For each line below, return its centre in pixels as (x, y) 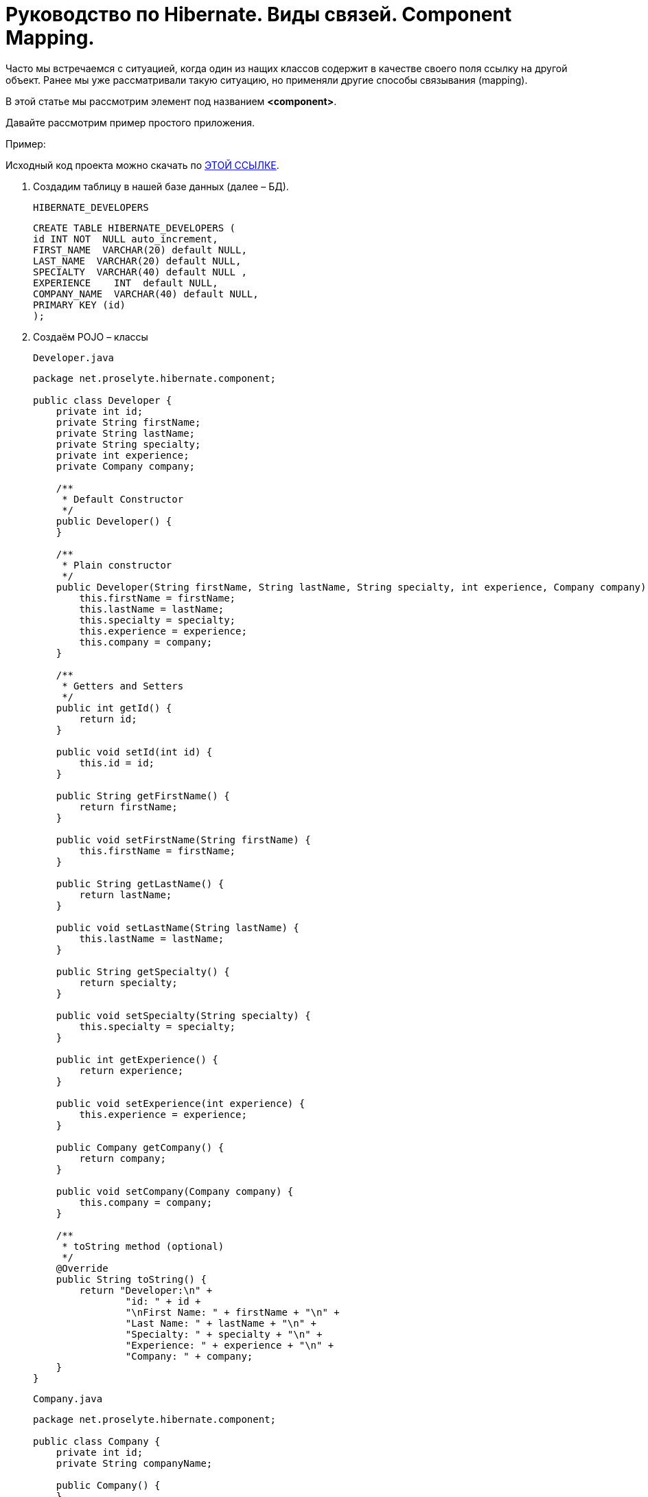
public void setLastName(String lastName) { (177, 927)
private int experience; (123, 455)
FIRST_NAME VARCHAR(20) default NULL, (140, 250)
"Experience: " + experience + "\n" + (230, 1345)
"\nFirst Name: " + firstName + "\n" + (232, 1312)
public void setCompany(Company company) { (175, 1191)
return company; (123, 1158)
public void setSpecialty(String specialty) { (183, 1015)
